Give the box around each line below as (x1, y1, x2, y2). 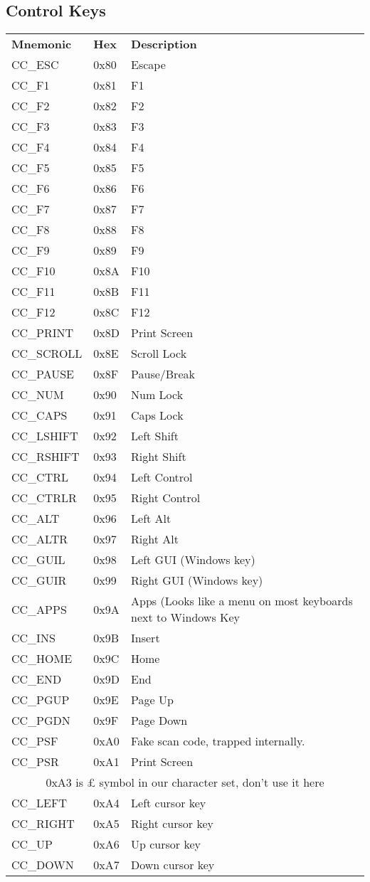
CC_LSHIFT (11, 427, 78, 445)
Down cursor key (131, 856, 215, 873)
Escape (131, 56, 166, 73)
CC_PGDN (11, 712, 70, 729)
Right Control (131, 489, 201, 506)
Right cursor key (131, 815, 213, 832)
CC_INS (11, 629, 55, 647)
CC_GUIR (11, 572, 67, 589)
